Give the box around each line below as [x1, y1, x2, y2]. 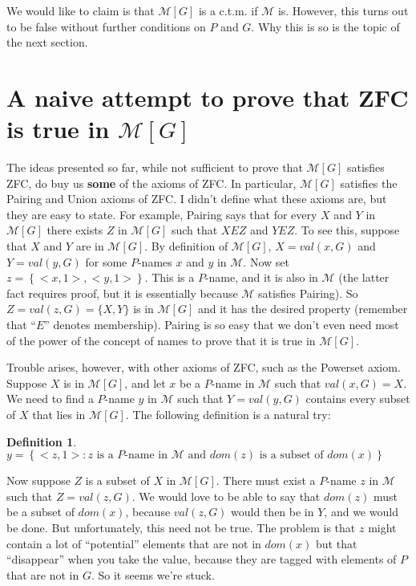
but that [316, 535, 357, 551]
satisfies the [340, 174, 398, 191]
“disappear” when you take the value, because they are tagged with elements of [6, 551, 397, 568]
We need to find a [6, 390, 94, 407]
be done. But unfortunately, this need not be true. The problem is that [6, 519, 356, 535]
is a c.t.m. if [198, 2, 258, 18]
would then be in [231, 503, 314, 520]
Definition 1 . [6, 433, 77, 450]
